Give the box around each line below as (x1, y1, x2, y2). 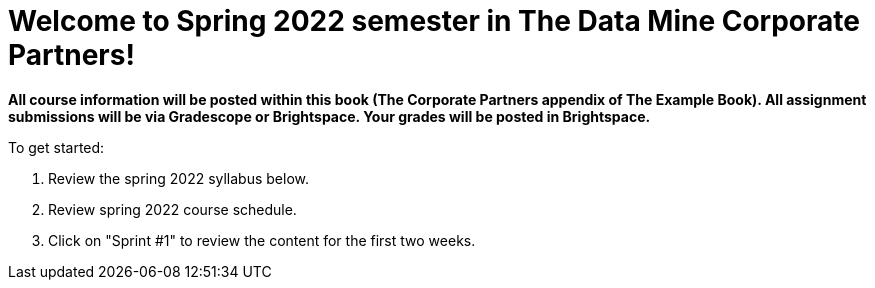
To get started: (8, 138, 105, 156)
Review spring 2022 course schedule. (48, 200, 297, 218)
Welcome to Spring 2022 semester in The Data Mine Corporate (8, 4, 860, 38)
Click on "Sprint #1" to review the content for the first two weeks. (48, 231, 476, 249)
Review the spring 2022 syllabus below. (48, 169, 310, 187)
